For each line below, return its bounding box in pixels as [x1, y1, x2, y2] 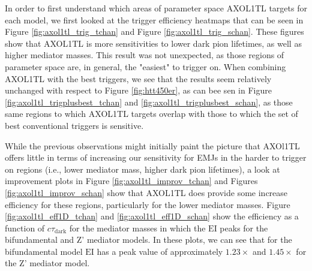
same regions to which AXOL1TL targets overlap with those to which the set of [5, 107, 298, 120]
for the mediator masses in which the [69, 221, 206, 234]
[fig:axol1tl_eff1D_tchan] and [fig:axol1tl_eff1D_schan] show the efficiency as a [5, 210, 299, 222]
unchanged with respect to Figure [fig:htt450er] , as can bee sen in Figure [5, 84, 272, 97]
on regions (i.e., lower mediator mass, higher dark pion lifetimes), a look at [5, 162, 280, 175]
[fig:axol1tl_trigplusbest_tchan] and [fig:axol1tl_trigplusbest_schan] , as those [5, 95, 293, 108]
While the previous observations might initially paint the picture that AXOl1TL [5, 139, 300, 152]
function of [5, 221, 45, 234]
